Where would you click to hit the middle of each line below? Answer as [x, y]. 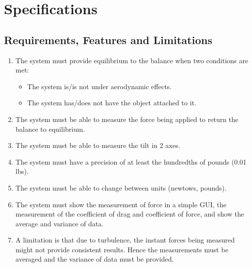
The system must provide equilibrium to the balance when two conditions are [132, 60]
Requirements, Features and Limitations [108, 39]
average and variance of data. [60, 223]
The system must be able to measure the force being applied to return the [127, 119]
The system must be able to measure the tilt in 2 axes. [98, 145]
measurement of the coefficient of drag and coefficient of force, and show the [130, 214]
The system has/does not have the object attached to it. [112, 103]
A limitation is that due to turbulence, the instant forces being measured [125, 240]
